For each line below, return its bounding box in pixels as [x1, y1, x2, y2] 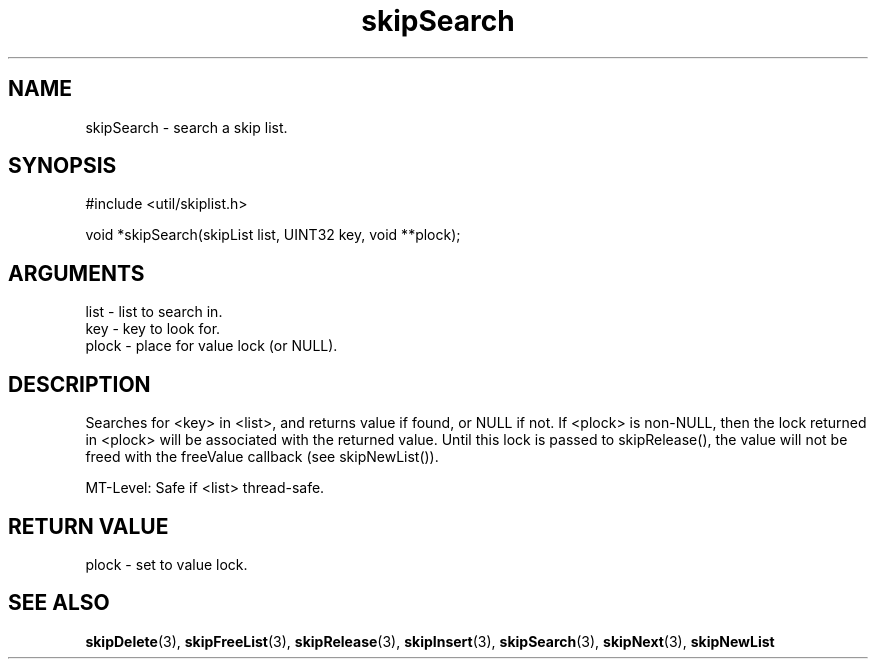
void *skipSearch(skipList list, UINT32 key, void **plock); [85, 226, 461, 244]
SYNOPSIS [8, 153, 117, 179]
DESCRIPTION [8, 371, 151, 397]
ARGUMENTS [8, 260, 145, 286]
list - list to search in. [85, 303, 223, 321]
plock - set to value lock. [85, 555, 248, 573]
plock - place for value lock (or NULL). [85, 337, 338, 355]
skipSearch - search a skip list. [85, 118, 288, 136]
